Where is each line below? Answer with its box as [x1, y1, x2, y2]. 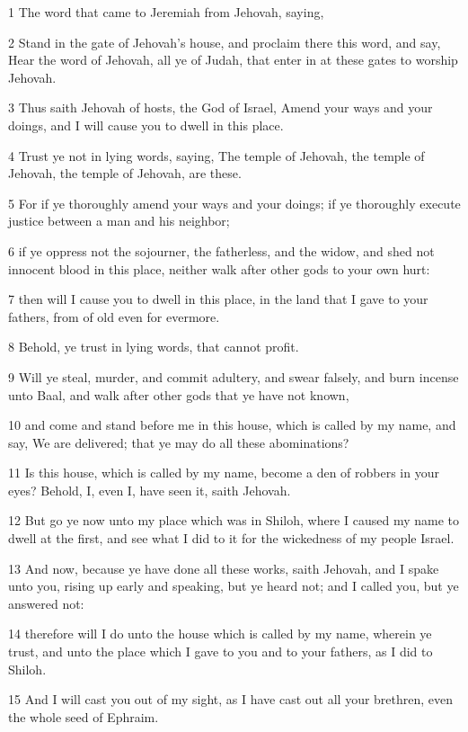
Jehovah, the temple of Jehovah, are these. [8, 164, 242, 183]
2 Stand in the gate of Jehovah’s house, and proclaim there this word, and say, [8, 32, 441, 51]
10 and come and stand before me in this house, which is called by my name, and [8, 415, 456, 434]
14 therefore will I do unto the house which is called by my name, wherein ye [8, 624, 432, 643]
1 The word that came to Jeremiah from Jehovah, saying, [8, 3, 324, 21]
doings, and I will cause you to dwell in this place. [8, 115, 284, 134]
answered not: [8, 594, 84, 612]
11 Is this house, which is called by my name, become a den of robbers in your [8, 463, 439, 482]
